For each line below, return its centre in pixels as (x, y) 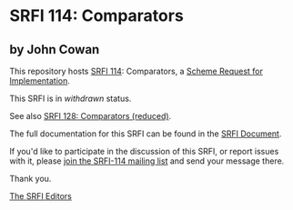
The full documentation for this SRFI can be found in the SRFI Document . (146, 134)
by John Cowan (55, 50)
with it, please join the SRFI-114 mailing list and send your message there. (147, 161)
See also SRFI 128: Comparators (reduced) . (91, 116)
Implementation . (40, 81)
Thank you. (30, 179)
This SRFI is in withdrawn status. (71, 98)
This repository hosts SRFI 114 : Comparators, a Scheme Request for (136, 71)
